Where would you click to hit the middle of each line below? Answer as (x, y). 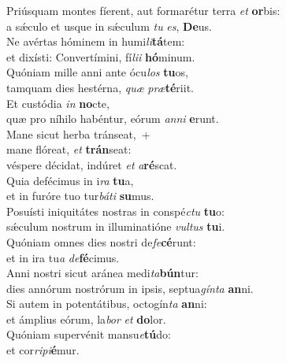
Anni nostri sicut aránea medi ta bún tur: (102, 273)
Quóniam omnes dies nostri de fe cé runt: (101, 241)
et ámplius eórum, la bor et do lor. (86, 319)
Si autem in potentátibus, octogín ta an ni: (107, 304)
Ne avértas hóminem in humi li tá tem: (96, 41)
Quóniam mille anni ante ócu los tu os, (97, 72)
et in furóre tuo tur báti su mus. (80, 196)
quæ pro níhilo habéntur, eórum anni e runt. (113, 119)
